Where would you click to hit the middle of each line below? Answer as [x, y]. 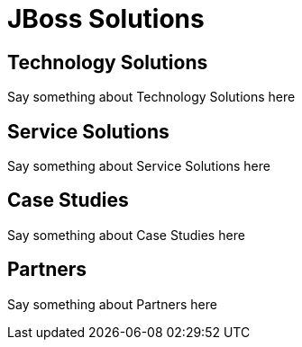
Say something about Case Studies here [126, 235]
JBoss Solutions [106, 19]
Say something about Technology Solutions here [151, 97]
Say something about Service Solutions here [139, 166]
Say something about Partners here [112, 304]
